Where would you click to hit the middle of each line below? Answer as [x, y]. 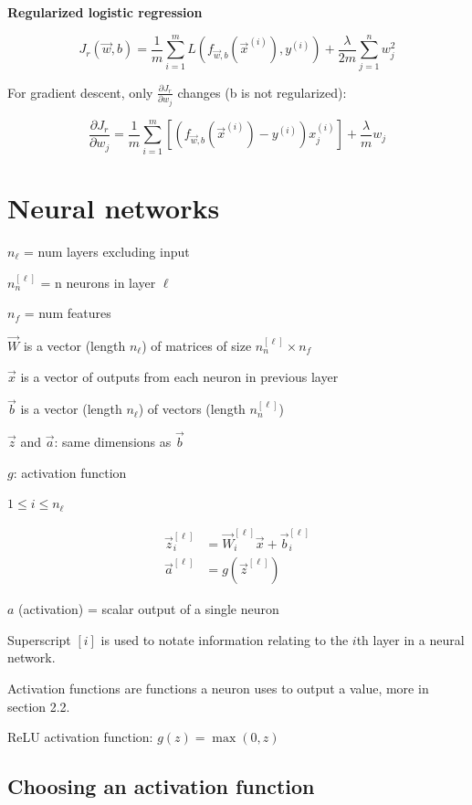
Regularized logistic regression [105, 12]
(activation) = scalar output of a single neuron [149, 609]
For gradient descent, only [80, 92]
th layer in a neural [410, 639]
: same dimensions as [113, 442]
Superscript [39, 639]
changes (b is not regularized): [262, 92]
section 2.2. [39, 706]
